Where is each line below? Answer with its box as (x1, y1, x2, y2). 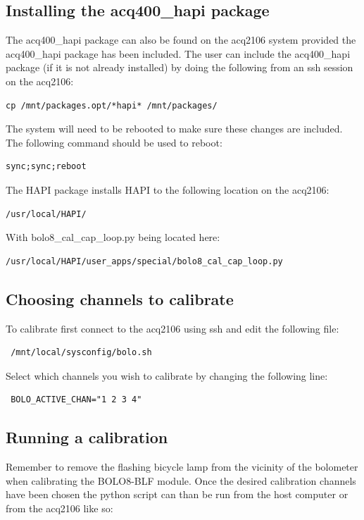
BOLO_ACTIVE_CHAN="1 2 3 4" (11, 395, 142, 405)
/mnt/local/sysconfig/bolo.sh (11, 347, 152, 358)
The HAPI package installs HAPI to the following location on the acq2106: (6, 182, 330, 197)
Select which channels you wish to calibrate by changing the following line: (6, 368, 328, 383)
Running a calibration (6, 426, 168, 448)
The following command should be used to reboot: (6, 135, 222, 149)
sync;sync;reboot (6, 161, 87, 172)
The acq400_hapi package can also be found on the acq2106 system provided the (6, 32, 356, 47)
